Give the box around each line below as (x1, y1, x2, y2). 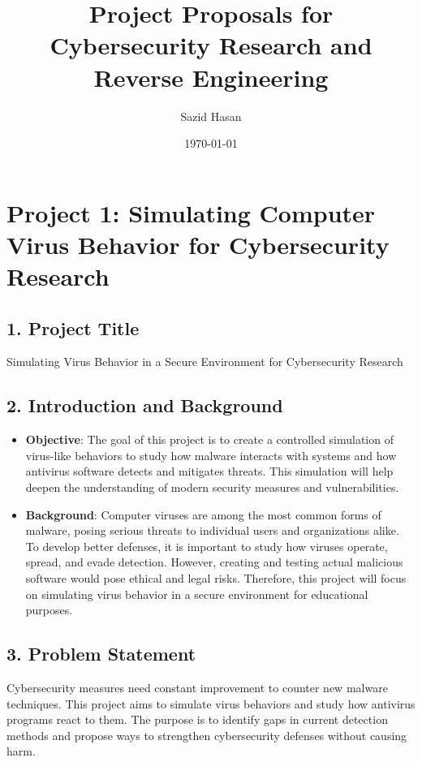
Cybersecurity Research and (50, 28, 372, 62)
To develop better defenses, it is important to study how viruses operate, (25, 537, 388, 554)
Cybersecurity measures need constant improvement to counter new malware (6, 678, 388, 695)
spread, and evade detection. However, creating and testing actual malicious (25, 553, 403, 570)
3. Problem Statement (6, 641, 196, 666)
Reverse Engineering (93, 60, 329, 93)
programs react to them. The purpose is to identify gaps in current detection (6, 711, 388, 728)
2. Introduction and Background (6, 393, 283, 418)
